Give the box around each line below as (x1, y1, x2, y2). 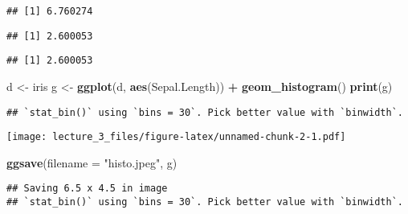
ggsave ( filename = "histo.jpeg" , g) (6, 154, 177, 171)
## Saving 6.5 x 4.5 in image (6, 183, 168, 195)
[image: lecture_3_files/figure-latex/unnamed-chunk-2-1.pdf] (6, 131, 346, 143)
